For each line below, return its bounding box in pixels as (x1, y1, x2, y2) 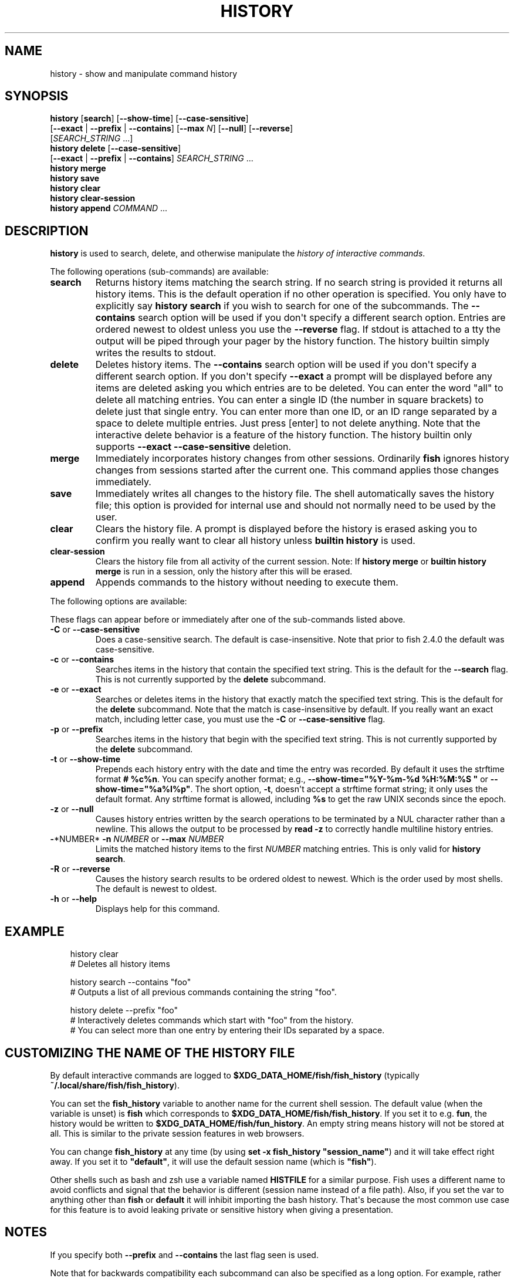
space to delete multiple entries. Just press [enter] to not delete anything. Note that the (95, 417, 481, 430)
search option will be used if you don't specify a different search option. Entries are (137, 312, 506, 324)
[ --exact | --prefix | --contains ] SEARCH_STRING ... (50, 153, 253, 164)
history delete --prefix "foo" (70, 1005, 178, 1016)
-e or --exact (50, 684, 102, 695)
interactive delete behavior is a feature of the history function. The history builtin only (95, 429, 472, 441)
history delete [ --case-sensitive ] (50, 143, 181, 154)
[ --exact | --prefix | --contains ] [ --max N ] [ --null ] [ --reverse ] (50, 123, 293, 134)
